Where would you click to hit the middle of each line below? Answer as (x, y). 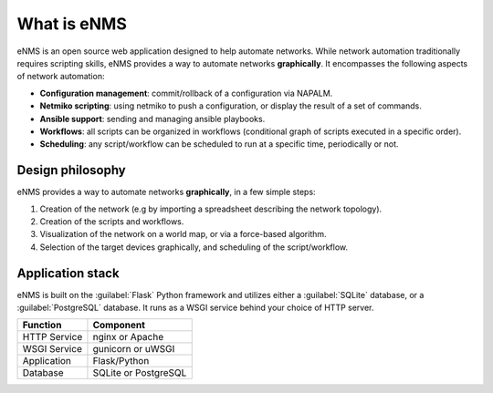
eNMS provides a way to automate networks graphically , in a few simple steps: (166, 192)
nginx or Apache (128, 337)
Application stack (68, 273)
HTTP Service (52, 337)
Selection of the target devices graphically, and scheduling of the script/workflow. (194, 247)
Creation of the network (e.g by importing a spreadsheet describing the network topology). (211, 209)
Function (42, 326)
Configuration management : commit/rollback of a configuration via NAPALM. (186, 93)
